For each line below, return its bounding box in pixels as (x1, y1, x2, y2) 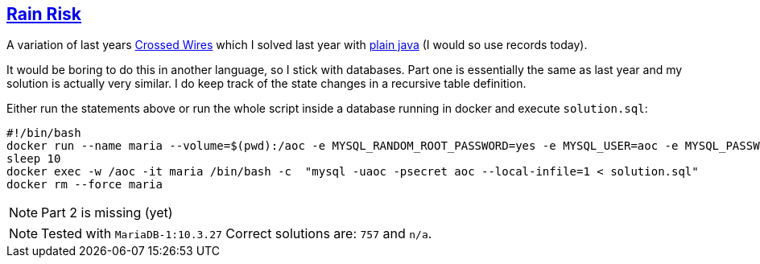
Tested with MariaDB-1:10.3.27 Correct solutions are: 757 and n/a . (41, 225, 432, 242)
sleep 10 (6, 152, 61, 166)
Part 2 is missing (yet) (41, 204, 173, 221)
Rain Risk (6, 4, 82, 24)
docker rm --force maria (6, 178, 163, 192)
